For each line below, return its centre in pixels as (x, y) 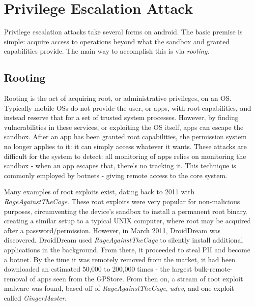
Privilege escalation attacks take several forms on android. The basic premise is (123, 32)
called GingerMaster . (35, 297)
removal (16, 278)
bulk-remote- (213, 269)
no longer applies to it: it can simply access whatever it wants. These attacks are (126, 146)
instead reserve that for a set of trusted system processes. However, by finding (121, 117)
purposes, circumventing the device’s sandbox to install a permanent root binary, (126, 211)
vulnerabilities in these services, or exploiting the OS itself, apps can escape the (124, 127)
